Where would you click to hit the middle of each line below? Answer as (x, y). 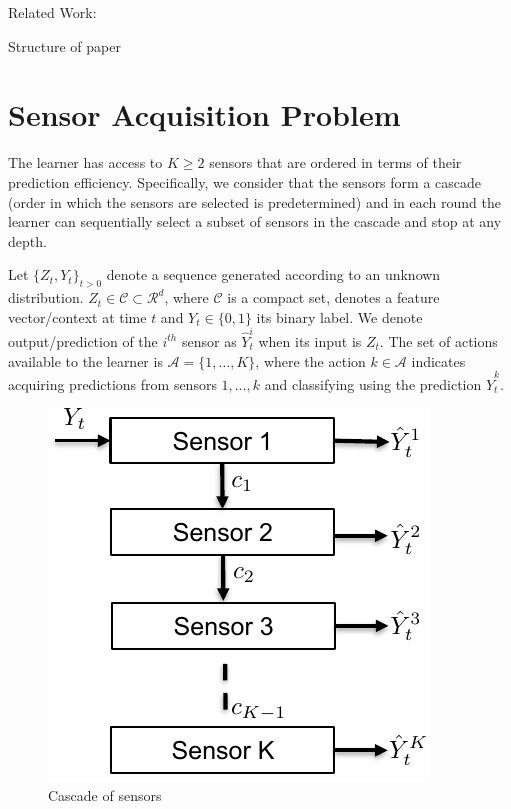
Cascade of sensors (105, 795)
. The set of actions (438, 340)
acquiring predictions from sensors (112, 383)
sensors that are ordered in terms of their (335, 162)
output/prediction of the (83, 340)
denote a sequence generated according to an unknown (273, 274)
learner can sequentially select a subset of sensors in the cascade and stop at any (255, 221)
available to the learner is (85, 360)
